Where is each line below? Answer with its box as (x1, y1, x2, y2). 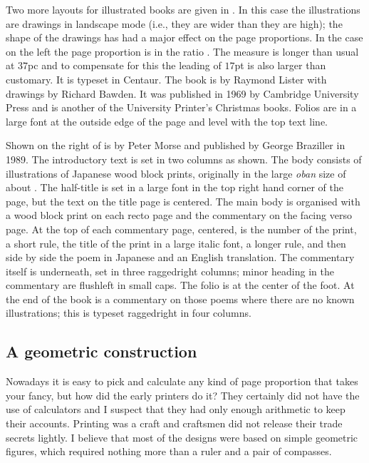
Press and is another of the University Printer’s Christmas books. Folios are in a (6, 100, 357, 115)
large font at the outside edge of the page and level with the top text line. (6, 113, 328, 128)
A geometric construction (6, 340, 197, 362)
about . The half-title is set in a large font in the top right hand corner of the (6, 180, 343, 195)
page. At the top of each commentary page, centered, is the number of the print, (6, 221, 357, 236)
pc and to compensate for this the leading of (28, 58, 222, 73)
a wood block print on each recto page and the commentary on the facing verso (6, 208, 352, 223)
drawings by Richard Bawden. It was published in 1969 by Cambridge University (6, 86, 359, 101)
